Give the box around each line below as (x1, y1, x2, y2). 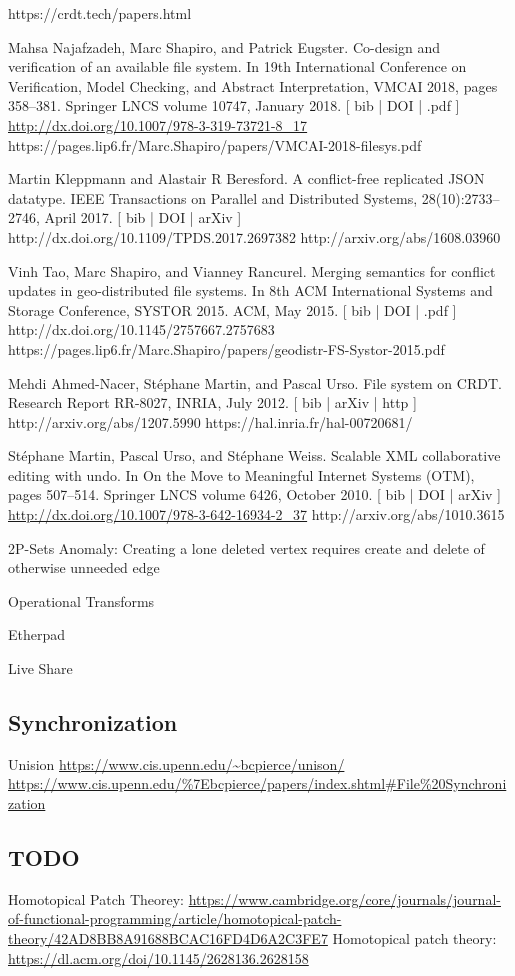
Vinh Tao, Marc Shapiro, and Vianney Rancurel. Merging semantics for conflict (8, 260, 496, 281)
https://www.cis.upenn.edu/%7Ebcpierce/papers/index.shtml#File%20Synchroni (8, 773, 507, 794)
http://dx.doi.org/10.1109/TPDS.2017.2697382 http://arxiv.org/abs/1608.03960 (8, 226, 501, 247)
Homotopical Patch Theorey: (8, 888, 185, 909)
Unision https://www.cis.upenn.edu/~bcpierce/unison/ (8, 753, 345, 774)
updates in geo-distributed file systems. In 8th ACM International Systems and (8, 280, 493, 301)
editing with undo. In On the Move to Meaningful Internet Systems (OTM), (8, 464, 475, 485)
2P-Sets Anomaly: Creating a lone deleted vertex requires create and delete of (8, 537, 485, 558)
